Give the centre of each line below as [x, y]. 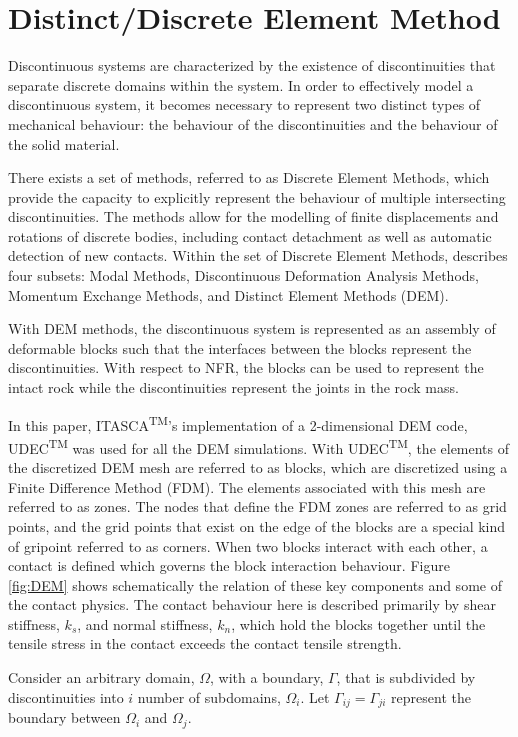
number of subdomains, [209, 696]
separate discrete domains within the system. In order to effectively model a [241, 84]
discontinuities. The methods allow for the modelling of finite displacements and [253, 216]
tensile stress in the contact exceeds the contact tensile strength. [205, 643]
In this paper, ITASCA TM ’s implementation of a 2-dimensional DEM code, [238, 423]
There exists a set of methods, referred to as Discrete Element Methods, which [249, 177]
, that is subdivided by [406, 677]
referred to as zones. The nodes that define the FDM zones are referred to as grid [257, 506]
